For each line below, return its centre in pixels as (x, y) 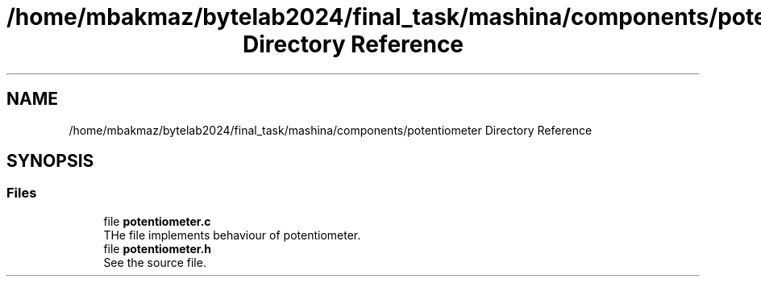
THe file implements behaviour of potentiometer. (232, 235)
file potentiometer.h (158, 248)
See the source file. (155, 262)
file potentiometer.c (157, 221)
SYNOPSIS (50, 161)
